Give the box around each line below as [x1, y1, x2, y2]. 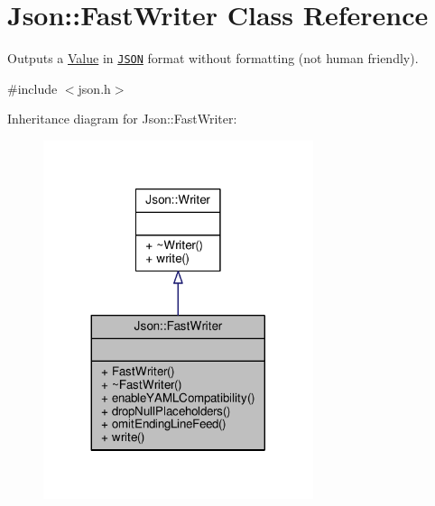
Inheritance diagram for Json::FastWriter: [7, 109, 237, 128]
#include [7, 78, 58, 97]
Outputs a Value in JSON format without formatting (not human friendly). [7, 49, 419, 68]
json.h [78, 78, 111, 97]
